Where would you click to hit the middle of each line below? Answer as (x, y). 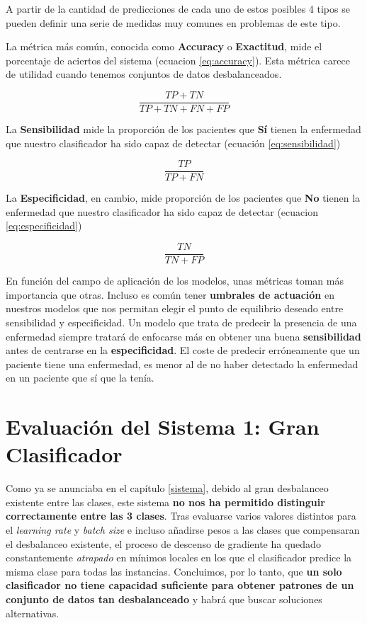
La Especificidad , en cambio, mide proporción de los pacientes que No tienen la (183, 198)
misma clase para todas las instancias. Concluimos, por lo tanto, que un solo (174, 571)
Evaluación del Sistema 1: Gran (163, 427)
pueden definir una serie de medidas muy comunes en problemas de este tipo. (173, 22)
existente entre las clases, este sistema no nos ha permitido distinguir (165, 502)
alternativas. (33, 613)
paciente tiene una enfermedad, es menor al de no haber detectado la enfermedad (182, 364)
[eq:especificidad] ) (44, 225)
